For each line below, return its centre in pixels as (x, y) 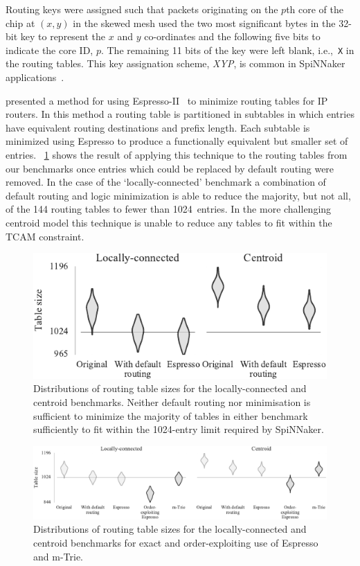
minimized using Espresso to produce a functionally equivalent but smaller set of (177, 141)
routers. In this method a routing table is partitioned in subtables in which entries (180, 114)
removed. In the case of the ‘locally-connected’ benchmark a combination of (166, 182)
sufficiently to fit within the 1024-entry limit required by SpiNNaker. (179, 429)
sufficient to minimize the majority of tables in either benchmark (171, 415)
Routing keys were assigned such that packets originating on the (142, 9)
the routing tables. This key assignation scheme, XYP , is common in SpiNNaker (175, 63)
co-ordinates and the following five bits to (232, 36)
